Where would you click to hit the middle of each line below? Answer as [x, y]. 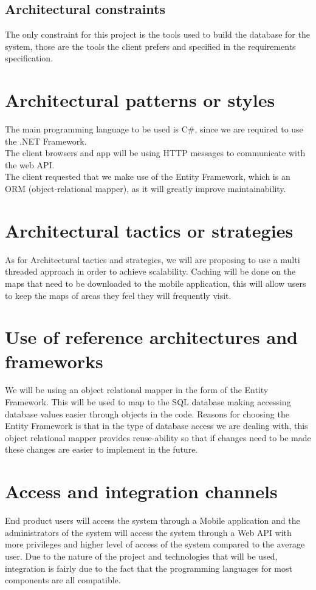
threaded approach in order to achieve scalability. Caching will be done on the [150, 271]
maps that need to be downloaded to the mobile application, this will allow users [156, 283]
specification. [29, 58]
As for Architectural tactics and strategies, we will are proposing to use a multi [153, 259]
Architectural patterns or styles [140, 100]
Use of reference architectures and [151, 337]
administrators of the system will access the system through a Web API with [148, 532]
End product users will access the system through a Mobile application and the [153, 520]
